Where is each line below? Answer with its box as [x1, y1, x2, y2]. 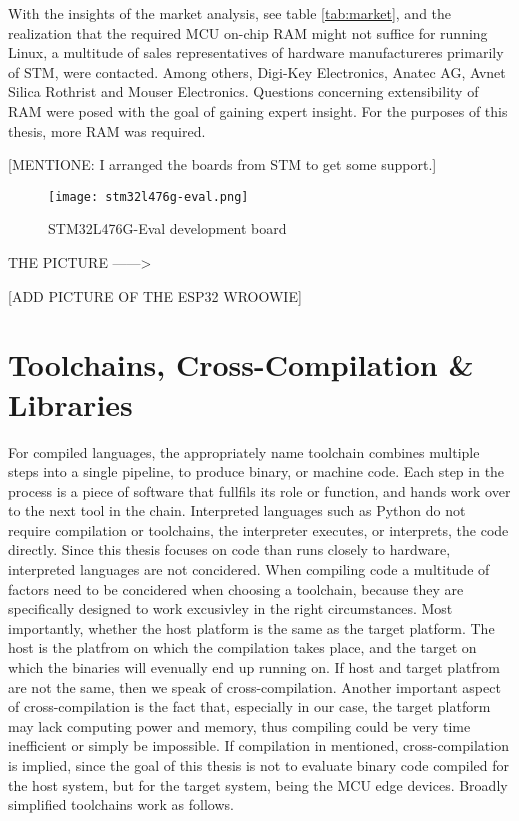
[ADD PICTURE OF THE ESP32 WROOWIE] [8, 285, 302, 306]
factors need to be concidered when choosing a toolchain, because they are [8, 578, 464, 599]
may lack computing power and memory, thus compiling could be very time [8, 715, 471, 736]
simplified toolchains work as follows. [8, 794, 234, 815]
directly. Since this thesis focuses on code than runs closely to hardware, [8, 539, 451, 560]
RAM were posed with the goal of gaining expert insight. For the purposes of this [8, 100, 508, 121]
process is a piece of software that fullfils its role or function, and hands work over [8, 480, 511, 501]
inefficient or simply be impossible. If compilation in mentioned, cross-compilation [8, 735, 509, 756]
